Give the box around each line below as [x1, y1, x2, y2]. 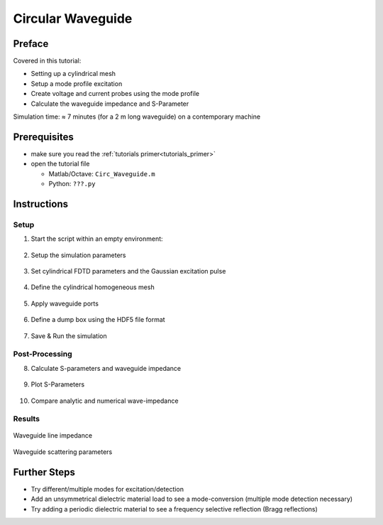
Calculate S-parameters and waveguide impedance [30, 364, 181, 372]
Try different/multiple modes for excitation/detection [30, 485, 184, 493]
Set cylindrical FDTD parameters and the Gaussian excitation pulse [30, 267, 226, 276]
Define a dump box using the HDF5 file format [30, 315, 166, 324]
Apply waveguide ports [30, 299, 99, 308]
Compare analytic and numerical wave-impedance [30, 396, 179, 405]
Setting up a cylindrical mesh [30, 70, 116, 78]
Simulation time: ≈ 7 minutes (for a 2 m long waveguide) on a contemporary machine [13, 112, 261, 121]
